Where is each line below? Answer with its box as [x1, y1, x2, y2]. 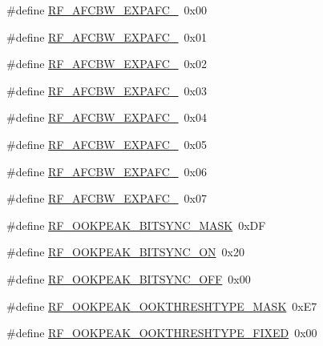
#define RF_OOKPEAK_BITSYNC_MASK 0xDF [6, 216, 266, 233]
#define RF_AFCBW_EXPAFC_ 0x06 [6, 163, 207, 179]
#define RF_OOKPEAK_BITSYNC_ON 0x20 [6, 243, 244, 260]
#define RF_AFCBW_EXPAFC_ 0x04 [6, 109, 207, 126]
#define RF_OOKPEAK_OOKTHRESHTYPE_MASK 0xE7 [6, 297, 317, 314]
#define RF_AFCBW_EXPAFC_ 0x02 [6, 55, 207, 72]
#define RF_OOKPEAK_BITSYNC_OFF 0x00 [6, 270, 251, 287]
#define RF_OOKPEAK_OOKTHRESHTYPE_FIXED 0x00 [6, 324, 317, 341]
